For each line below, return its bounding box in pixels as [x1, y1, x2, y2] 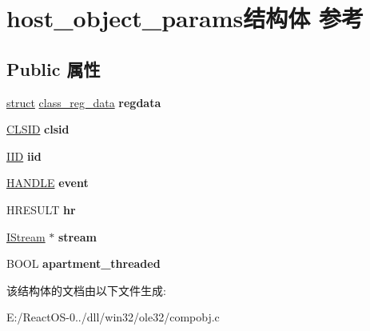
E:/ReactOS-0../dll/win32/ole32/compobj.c [6, 309, 220, 325]
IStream [6, 228, 46, 245]
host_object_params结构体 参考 [6, 2, 364, 34]
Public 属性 [6, 56, 101, 81]
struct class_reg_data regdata [6, 94, 161, 110]
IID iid [6, 147, 42, 164]
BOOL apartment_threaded [6, 255, 161, 272]
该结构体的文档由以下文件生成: [6, 281, 166, 298]
